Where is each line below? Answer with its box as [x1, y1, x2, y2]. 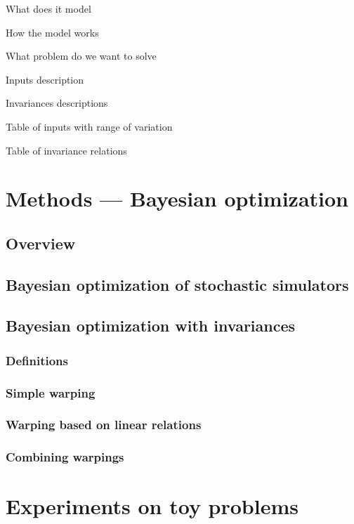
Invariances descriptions [6, 96, 108, 110]
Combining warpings [6, 448, 124, 466]
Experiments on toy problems [6, 492, 299, 520]
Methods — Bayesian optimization [6, 184, 349, 213]
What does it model [6, 1, 91, 15]
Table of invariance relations [6, 143, 127, 157]
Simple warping [6, 384, 96, 401]
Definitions [6, 351, 68, 369]
